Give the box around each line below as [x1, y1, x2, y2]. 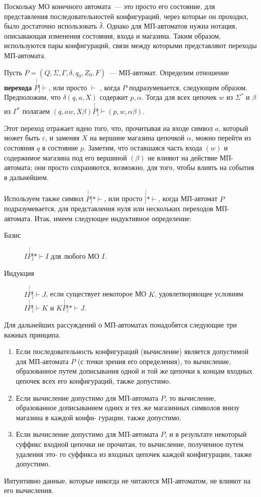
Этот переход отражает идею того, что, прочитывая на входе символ [4, 122, 213, 133]
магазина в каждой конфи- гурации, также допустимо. [16, 412, 182, 422]
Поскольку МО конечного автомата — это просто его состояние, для [4, 1, 215, 11]
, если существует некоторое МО [46, 288, 147, 299]
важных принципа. [4, 329, 61, 340]
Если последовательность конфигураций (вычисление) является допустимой [16, 346, 248, 357]
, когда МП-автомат [158, 193, 218, 204]
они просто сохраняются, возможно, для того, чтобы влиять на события [34, 162, 254, 173]
